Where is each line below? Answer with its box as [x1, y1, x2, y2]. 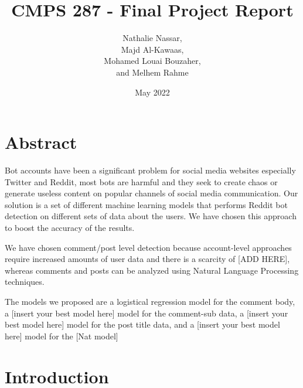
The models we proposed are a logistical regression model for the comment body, [5, 295, 295, 307]
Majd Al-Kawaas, [121, 43, 184, 55]
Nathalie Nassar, [122, 32, 182, 44]
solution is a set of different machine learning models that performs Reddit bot [5, 198, 288, 210]
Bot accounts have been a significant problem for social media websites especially [5, 164, 296, 176]
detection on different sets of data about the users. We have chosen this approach [5, 210, 297, 222]
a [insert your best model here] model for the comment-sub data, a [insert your [5, 307, 288, 319]
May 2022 [135, 86, 170, 98]
